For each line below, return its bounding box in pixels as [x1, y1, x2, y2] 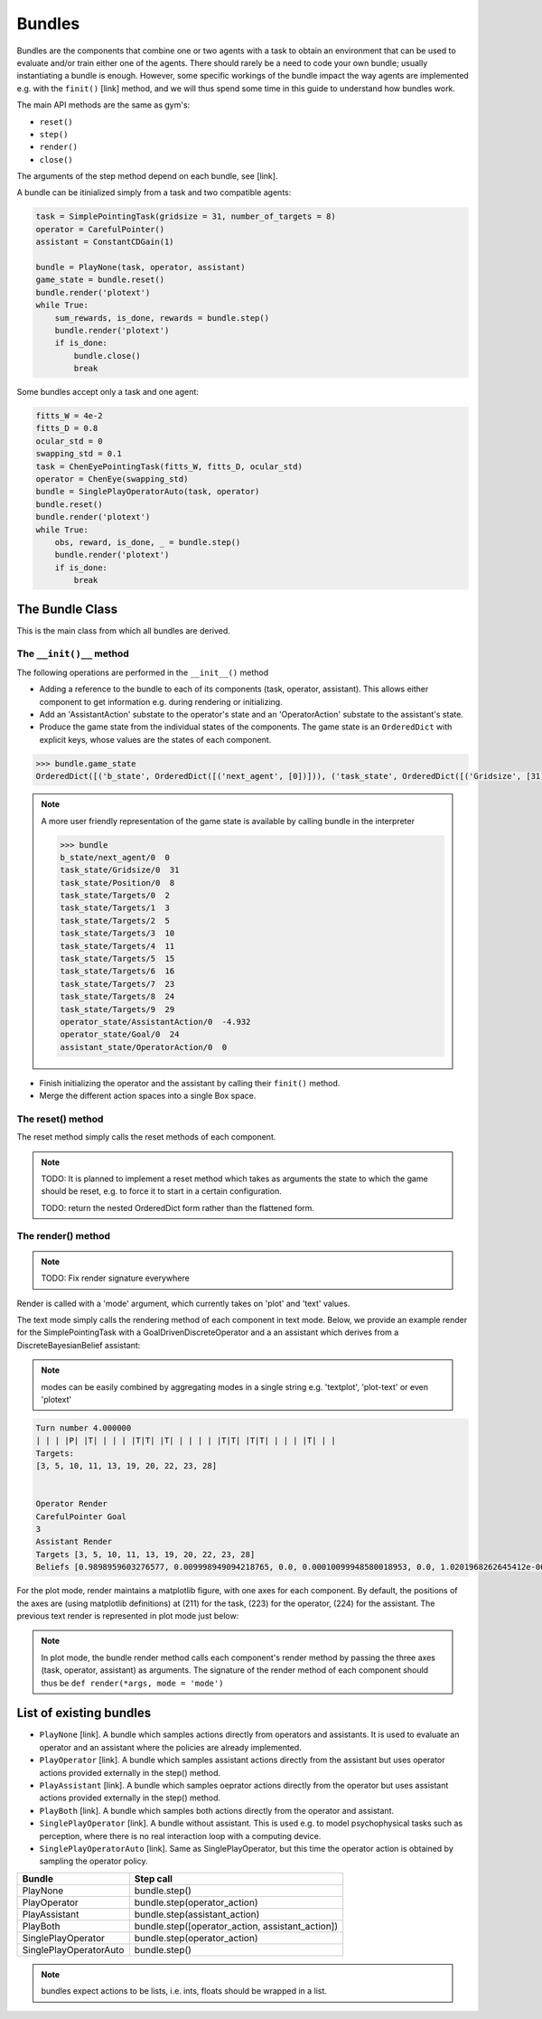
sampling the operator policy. [39, 1855, 148, 1866]
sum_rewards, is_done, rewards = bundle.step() [54, 313, 270, 323]
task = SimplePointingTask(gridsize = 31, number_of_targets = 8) [35, 211, 336, 221]
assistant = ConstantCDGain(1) [35, 237, 175, 248]
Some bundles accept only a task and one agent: [16, 387, 199, 398]
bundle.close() [73, 351, 142, 361]
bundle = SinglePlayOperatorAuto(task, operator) [35, 486, 260, 497]
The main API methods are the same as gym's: [16, 99, 191, 110]
